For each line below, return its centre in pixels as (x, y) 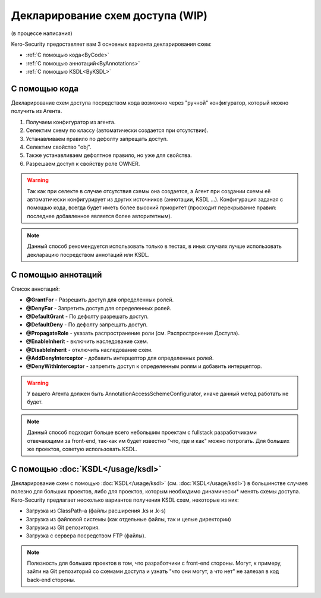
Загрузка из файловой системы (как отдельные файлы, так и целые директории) (128, 519)
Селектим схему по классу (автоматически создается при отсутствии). (117, 130)
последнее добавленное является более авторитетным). (100, 216)
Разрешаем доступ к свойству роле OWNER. (83, 163)
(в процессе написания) (42, 33)
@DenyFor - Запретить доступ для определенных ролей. (99, 308)
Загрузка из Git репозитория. (63, 527)
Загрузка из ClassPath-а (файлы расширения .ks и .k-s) (96, 511)
